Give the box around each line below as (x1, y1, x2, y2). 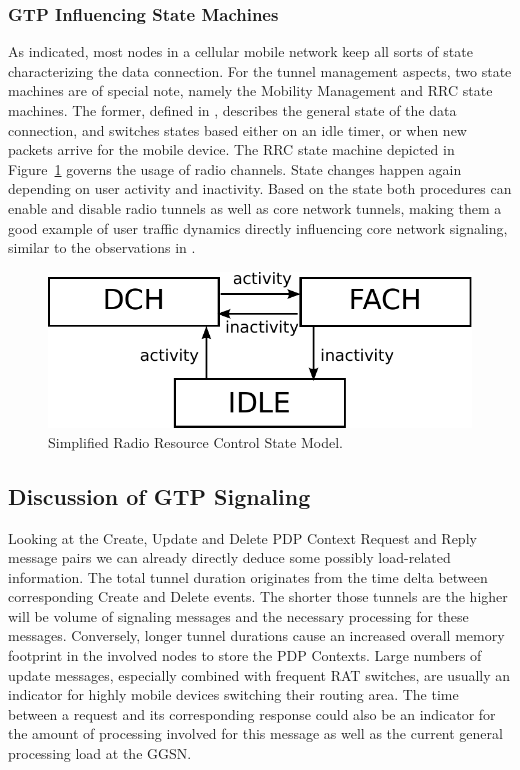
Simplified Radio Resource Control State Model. (48, 431, 343, 452)
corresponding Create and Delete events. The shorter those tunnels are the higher (8, 586, 508, 607)
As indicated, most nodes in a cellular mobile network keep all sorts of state (8, 41, 473, 62)
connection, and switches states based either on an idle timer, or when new (8, 119, 467, 140)
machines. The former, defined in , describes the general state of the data (8, 100, 457, 120)
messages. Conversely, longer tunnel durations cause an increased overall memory (8, 625, 505, 646)
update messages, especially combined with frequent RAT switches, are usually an (8, 664, 511, 685)
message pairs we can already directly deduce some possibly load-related (8, 547, 451, 568)
